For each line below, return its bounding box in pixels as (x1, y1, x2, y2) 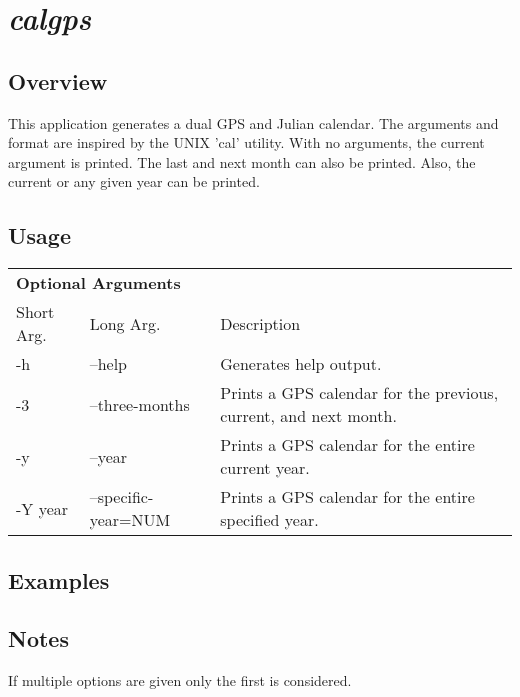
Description (220, 311, 301, 335)
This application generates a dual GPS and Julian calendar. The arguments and (8, 112, 499, 133)
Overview (8, 65, 108, 96)
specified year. (220, 508, 319, 532)
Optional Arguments (16, 271, 181, 295)
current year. (220, 456, 310, 480)
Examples (8, 564, 110, 595)
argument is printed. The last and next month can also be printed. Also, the (8, 151, 476, 172)
